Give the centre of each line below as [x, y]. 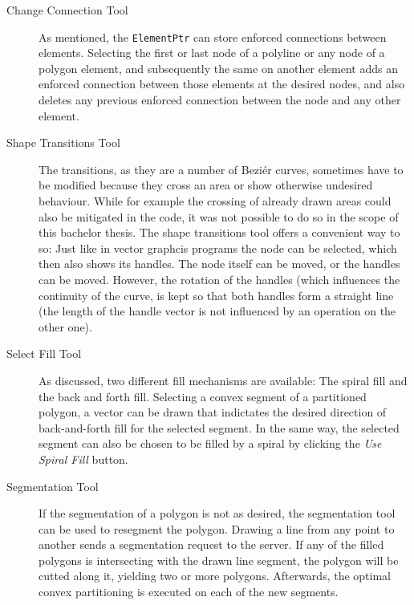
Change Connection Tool [67, 10]
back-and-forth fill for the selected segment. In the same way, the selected [219, 427]
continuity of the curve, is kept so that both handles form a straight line [216, 295]
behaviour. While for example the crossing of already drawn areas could [215, 201]
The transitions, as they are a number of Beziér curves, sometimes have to [221, 169]
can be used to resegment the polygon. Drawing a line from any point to [217, 528]
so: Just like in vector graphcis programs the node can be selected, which [218, 248]
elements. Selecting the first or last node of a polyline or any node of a [212, 53]
